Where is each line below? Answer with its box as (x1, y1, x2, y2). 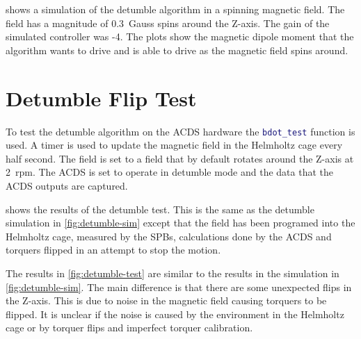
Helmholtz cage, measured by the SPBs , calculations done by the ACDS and (6, 229, 332, 243)
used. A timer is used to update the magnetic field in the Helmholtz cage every (6, 138, 343, 152)
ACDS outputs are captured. (6, 178, 128, 192)
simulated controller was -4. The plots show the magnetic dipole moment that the (6, 29, 354, 44)
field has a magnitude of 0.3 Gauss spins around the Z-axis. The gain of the (6, 15, 330, 30)
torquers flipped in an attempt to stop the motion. (6, 242, 221, 257)
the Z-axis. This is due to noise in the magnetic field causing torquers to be (6, 293, 327, 308)
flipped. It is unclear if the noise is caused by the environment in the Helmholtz (6, 306, 344, 321)
